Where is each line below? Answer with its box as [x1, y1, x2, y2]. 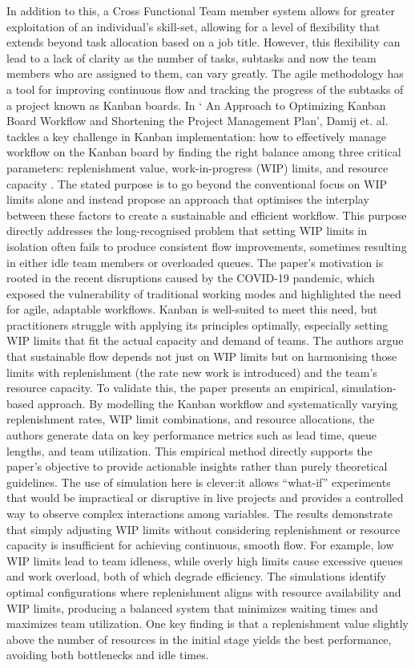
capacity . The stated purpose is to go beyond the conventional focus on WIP [6, 175, 387, 192]
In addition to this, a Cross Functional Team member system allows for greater [6, 2, 395, 18]
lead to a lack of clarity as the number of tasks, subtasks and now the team [6, 49, 377, 66]
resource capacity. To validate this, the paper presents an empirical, [6, 379, 338, 396]
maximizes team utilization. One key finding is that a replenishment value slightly [6, 615, 409, 632]
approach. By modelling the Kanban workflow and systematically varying [37, 395, 398, 411]
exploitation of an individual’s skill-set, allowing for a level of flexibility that [6, 18, 381, 34]
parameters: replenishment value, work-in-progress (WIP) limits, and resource [6, 159, 389, 176]
